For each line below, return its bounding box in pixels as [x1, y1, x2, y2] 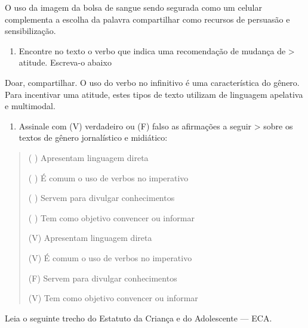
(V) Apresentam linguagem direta [28, 231, 152, 244]
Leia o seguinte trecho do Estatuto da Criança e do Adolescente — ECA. [5, 311, 272, 324]
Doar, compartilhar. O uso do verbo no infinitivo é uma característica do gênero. [5, 76, 300, 88]
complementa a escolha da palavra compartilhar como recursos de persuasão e [5, 13, 290, 25]
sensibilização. [5, 24, 56, 37]
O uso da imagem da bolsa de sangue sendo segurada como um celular [5, 1, 262, 13]
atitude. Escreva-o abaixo [19, 56, 112, 69]
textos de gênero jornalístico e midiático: [19, 131, 168, 144]
